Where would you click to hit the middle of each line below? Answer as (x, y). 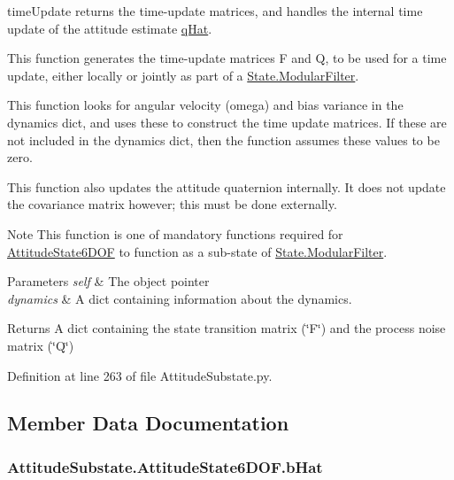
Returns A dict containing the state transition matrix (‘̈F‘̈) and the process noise (227, 328)
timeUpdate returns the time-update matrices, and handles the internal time (215, 11)
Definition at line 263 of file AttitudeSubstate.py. (140, 375)
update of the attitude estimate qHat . (110, 28)
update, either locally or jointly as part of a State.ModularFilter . (183, 75)
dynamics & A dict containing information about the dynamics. (180, 298)
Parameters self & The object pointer (108, 281)
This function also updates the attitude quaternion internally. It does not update (227, 186)
